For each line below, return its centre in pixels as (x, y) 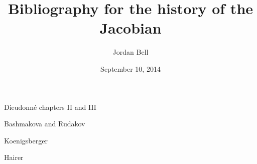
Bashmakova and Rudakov (45, 124)
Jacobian (131, 28)
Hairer (14, 157)
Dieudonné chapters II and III (50, 107)
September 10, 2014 (131, 68)
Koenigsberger (26, 140)
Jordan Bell (131, 52)
